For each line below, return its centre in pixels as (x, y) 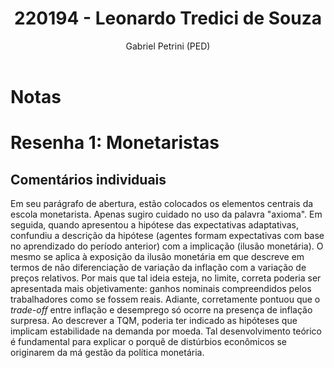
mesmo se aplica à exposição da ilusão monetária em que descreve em (157, 256)
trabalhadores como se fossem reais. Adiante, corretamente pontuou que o (165, 299)
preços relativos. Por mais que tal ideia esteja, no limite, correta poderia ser (166, 278)
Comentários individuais (88, 179)
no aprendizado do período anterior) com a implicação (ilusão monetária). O (167, 246)
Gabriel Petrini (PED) (168, 46)
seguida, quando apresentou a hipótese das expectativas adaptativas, (155, 224)
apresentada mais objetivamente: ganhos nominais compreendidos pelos (161, 288)
